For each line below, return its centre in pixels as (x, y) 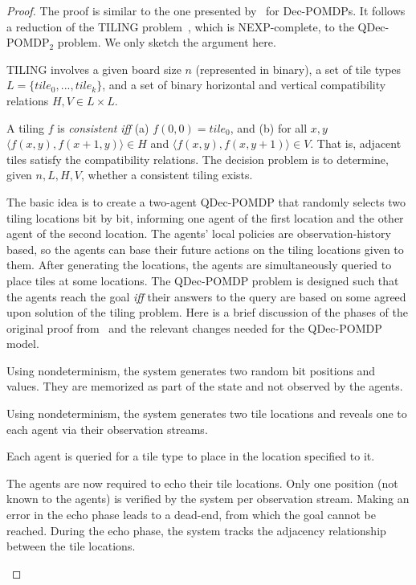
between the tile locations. (71, 546)
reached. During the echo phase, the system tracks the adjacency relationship (196, 530)
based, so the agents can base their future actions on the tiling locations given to (205, 249)
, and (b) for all (269, 127)
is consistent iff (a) (103, 127)
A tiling (26, 127)
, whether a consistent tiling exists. (167, 175)
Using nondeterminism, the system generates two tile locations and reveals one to (207, 413)
